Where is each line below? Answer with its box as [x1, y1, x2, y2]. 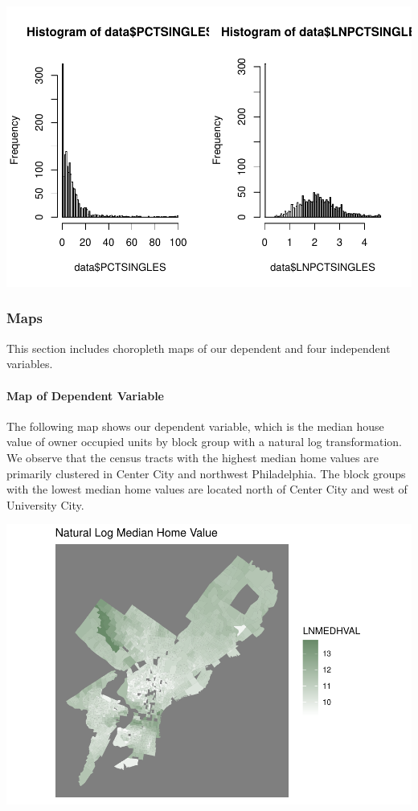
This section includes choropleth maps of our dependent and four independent [6, 339, 391, 356]
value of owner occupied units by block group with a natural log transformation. [6, 433, 402, 450]
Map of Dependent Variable [6, 387, 164, 403]
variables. [6, 355, 53, 372]
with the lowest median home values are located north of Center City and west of [6, 481, 408, 498]
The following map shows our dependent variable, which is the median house [6, 417, 384, 434]
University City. [6, 496, 84, 513]
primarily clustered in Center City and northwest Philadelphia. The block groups [6, 465, 406, 481]
